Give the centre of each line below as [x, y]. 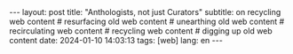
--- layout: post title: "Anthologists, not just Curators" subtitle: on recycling [145, 12]
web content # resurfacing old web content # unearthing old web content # [147, 21]
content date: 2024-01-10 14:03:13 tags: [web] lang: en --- [116, 40]
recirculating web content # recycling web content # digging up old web [141, 31]
